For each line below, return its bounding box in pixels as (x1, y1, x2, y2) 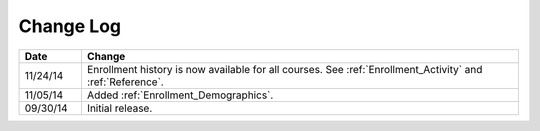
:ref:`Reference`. (86, 75, 164, 89)
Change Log (18, 15, 122, 37)
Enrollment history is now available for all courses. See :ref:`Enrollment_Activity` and (86, 62, 483, 76)
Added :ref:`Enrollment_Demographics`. (86, 88, 274, 102)
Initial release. (86, 101, 153, 115)
